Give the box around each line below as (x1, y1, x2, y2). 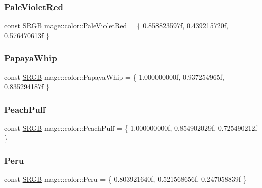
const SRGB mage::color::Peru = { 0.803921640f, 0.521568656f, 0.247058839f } (4, 174, 247, 184)
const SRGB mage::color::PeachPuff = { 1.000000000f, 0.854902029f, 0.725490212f (4, 123, 257, 133)
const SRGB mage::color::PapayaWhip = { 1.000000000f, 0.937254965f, (4, 71, 224, 82)
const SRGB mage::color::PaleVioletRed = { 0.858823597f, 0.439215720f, (4, 20, 228, 31)
